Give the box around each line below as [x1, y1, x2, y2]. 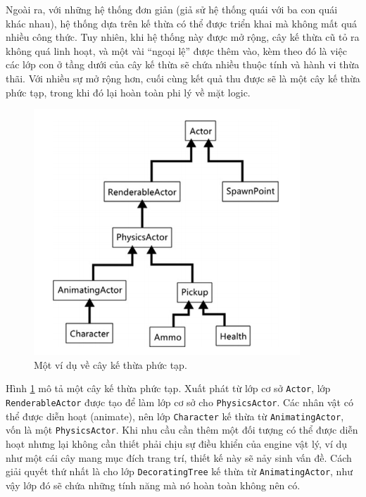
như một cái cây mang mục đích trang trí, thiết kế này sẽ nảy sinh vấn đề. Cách [6, 450, 352, 465]
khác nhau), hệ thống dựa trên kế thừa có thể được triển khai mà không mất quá [6, 15, 358, 30]
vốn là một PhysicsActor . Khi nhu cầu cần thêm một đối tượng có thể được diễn [6, 422, 358, 437]
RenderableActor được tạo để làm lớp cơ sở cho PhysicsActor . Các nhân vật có [6, 394, 353, 409]
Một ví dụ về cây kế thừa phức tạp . [34, 357, 187, 372]
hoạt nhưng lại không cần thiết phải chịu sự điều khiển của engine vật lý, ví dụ [6, 436, 348, 451]
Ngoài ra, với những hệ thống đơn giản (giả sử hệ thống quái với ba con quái [6, 2, 338, 16]
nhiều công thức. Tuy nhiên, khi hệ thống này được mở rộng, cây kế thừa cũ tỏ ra [6, 30, 360, 44]
